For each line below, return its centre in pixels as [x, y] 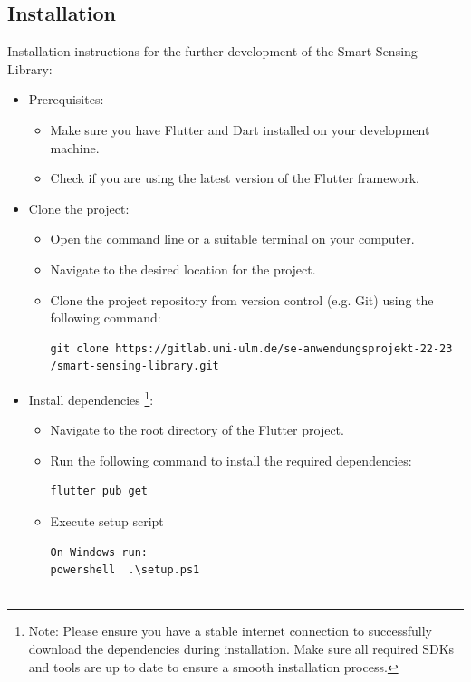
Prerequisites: [66, 99]
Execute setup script [107, 520]
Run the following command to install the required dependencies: [231, 460]
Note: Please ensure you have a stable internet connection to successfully [230, 631]
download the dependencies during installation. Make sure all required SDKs [241, 648]
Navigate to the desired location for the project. [183, 269]
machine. [75, 147]
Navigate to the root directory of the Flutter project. [197, 430]
